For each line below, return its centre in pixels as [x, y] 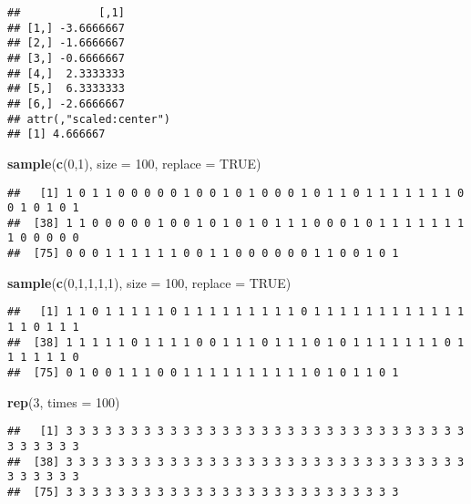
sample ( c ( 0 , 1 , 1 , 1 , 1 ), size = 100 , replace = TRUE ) [149, 282]
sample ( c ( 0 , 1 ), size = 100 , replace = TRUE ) [134, 163]
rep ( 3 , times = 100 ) [64, 401]
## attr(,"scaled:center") [89, 119]
